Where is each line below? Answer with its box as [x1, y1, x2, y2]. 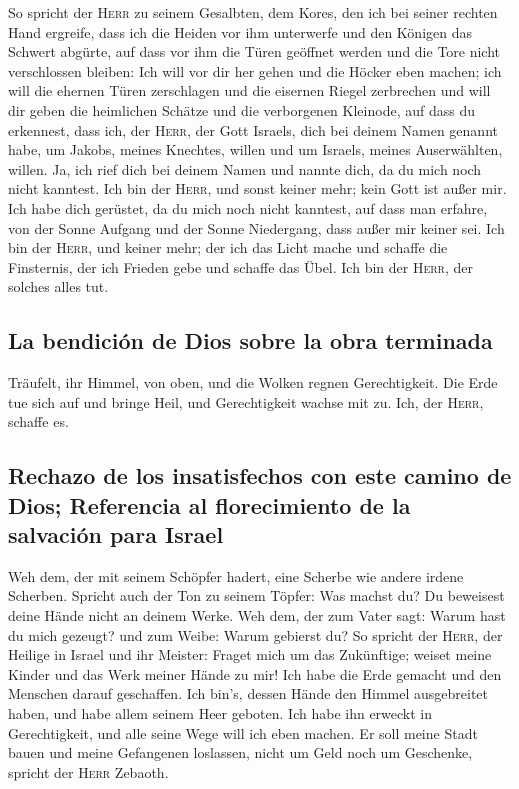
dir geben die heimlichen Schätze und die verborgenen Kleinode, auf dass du [8, 99, 475, 120]
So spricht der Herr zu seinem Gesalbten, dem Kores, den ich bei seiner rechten [8, 2, 498, 22]
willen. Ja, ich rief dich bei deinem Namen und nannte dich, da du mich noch [8, 158, 482, 179]
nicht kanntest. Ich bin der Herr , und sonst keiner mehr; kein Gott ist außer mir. [8, 178, 507, 199]
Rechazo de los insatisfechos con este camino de [8, 460, 512, 491]
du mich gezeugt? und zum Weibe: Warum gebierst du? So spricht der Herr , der [8, 624, 503, 645]
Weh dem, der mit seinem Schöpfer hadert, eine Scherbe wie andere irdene [8, 565, 464, 586]
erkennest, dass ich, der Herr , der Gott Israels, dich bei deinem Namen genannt [8, 119, 498, 140]
